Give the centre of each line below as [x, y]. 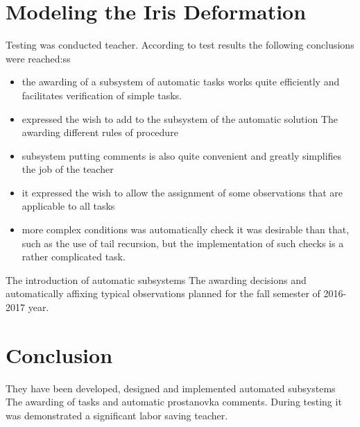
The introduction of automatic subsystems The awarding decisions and [156, 279]
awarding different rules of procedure [100, 132]
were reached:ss [38, 58]
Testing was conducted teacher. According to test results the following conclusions [180, 45]
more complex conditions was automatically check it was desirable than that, [186, 229]
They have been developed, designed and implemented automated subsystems [171, 388]
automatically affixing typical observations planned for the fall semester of [163, 293]
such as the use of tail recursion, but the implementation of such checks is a [183, 243]
